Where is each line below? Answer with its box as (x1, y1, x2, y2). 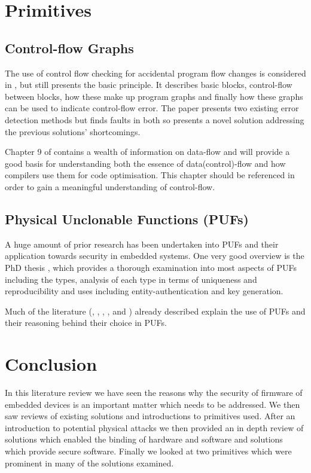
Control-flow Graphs (5, 38, 134, 57)
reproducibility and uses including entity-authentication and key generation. (5, 285, 283, 297)
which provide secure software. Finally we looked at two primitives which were (5, 444, 292, 457)
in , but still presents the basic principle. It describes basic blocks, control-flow (5, 78, 292, 91)
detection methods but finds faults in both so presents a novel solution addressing (5, 113, 304, 126)
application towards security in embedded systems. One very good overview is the (5, 249, 304, 262)
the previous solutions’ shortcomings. (5, 125, 141, 138)
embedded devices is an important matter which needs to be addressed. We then (5, 398, 300, 410)
